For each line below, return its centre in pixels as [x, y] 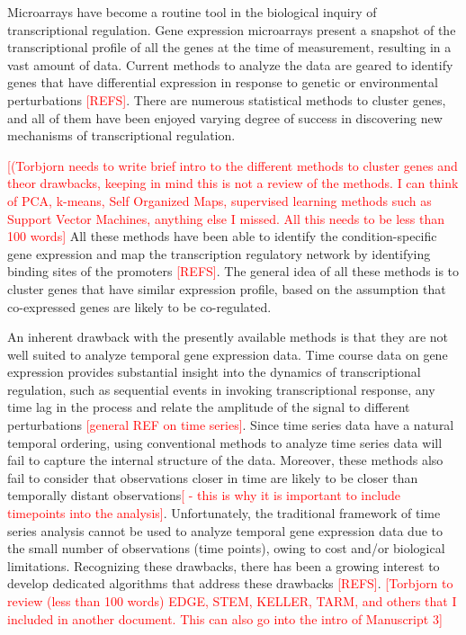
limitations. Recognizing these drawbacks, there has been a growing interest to [224, 565]
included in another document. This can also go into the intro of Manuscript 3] [225, 618]
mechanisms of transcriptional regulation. [121, 135]
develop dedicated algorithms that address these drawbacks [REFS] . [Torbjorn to [230, 583]
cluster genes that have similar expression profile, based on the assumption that [227, 288]
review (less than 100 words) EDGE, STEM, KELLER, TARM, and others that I [232, 601]
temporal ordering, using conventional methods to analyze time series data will [225, 442]
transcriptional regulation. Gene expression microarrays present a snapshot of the [232, 29]
